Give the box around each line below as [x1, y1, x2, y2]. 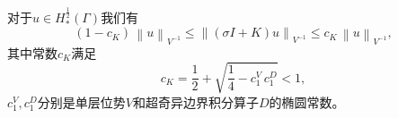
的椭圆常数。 [269, 92, 345, 111]
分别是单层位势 [37, 92, 126, 111]
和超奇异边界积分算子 [132, 92, 259, 111]
